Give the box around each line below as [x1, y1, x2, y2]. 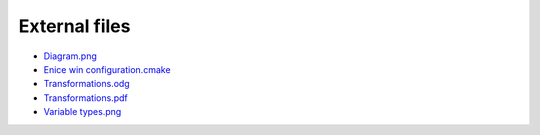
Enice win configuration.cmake [43, 63, 171, 75]
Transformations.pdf [43, 91, 129, 104]
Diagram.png [43, 50, 97, 62]
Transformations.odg [43, 78, 130, 90]
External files [18, 15, 131, 37]
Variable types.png [43, 106, 122, 118]
